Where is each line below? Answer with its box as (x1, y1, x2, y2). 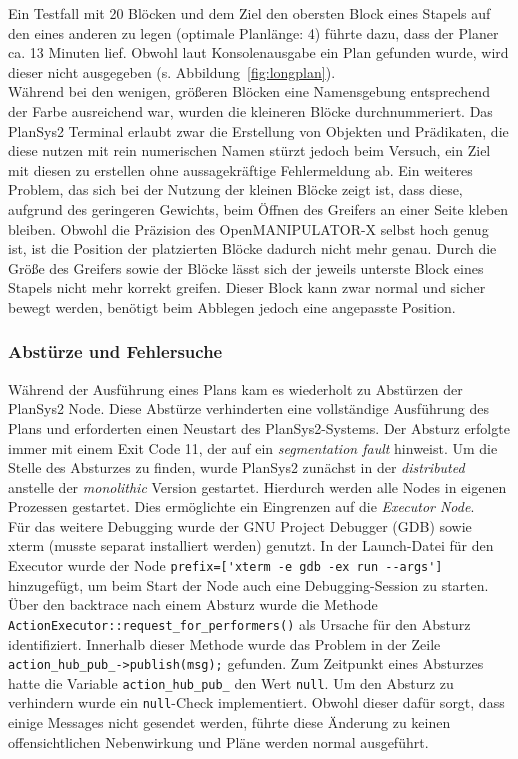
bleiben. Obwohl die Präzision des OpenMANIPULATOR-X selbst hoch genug (8, 218, 489, 239)
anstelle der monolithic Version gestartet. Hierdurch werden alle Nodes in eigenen (8, 476, 507, 497)
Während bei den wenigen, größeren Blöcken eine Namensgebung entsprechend (8, 81, 490, 102)
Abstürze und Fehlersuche (8, 339, 223, 364)
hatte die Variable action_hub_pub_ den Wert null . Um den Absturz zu (8, 672, 454, 693)
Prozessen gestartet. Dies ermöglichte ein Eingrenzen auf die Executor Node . (8, 496, 475, 517)
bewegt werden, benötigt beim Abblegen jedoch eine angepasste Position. (8, 296, 456, 317)
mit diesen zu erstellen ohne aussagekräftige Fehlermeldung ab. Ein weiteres (8, 159, 473, 180)
